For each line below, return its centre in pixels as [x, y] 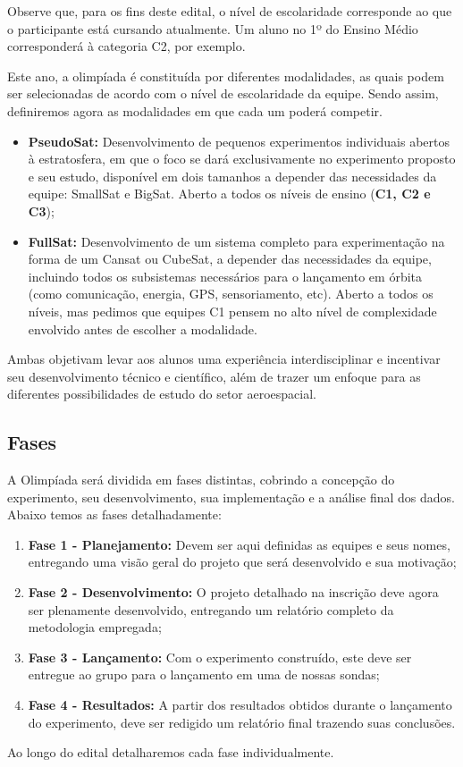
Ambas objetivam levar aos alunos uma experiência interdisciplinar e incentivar [224, 359]
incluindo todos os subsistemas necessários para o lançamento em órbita [225, 276]
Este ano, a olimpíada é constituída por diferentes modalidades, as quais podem [226, 76]
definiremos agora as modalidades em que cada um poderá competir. [195, 110]
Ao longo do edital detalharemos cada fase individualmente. [171, 752]
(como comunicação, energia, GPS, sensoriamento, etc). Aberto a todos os [231, 294]
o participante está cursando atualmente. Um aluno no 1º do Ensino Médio [213, 28]
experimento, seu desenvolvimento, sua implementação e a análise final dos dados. [231, 497]
